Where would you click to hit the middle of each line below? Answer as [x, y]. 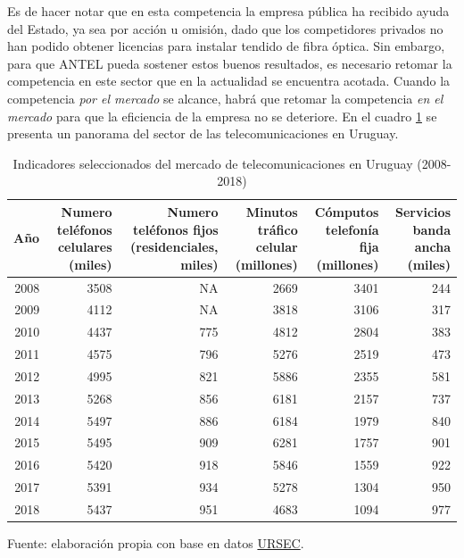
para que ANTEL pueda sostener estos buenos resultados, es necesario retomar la [230, 63]
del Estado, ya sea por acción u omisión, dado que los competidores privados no [225, 28]
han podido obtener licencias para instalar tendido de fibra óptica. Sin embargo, [226, 46]
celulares [85, 247]
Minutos [272, 211]
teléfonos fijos [176, 229]
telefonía [352, 229]
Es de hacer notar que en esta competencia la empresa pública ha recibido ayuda [228, 11]
